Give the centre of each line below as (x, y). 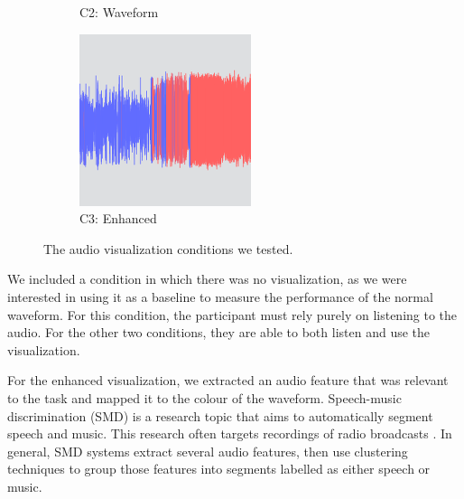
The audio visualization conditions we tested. (168, 248)
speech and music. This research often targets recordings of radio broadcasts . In (230, 433)
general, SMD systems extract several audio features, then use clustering (208, 451)
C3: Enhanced (118, 218)
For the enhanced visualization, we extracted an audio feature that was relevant (228, 380)
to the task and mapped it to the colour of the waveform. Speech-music (204, 397)
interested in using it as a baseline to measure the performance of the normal (220, 296)
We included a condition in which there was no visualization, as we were (207, 279)
